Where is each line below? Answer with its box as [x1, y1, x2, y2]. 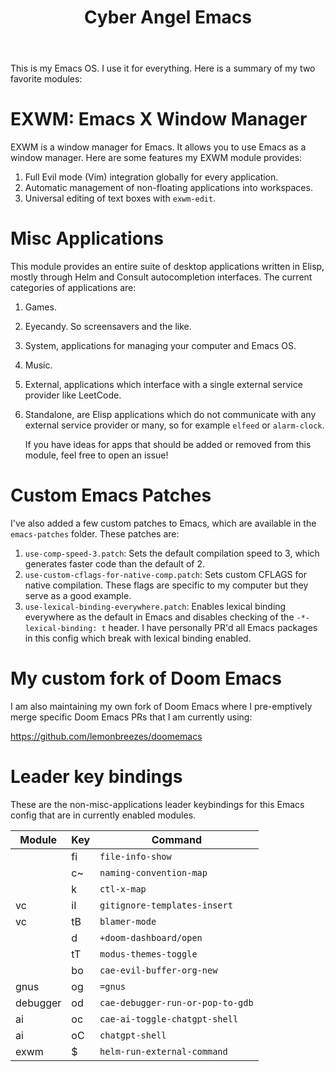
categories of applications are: [10, 282, 137, 294]
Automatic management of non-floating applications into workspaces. [24, 182, 313, 194]
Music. [24, 359, 53, 371]
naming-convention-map [99, 867, 208, 878]
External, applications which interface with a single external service [24, 379, 303, 391]
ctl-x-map [99, 883, 147, 895]
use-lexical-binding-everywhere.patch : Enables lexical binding [24, 601, 287, 612]
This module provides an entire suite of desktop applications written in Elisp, [10, 261, 325, 273]
